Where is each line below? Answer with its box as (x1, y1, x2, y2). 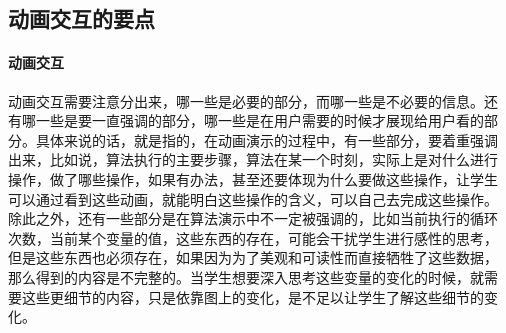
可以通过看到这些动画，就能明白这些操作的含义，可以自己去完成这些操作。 (8, 188, 498, 209)
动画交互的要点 (8, 3, 155, 34)
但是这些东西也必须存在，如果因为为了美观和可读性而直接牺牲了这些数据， (8, 247, 498, 268)
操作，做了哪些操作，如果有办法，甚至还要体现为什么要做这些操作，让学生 (8, 168, 498, 189)
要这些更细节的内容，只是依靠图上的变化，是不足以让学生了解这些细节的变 (8, 286, 498, 307)
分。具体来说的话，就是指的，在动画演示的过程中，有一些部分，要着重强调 (8, 129, 498, 150)
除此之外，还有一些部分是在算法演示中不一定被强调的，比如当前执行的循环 (8, 208, 498, 229)
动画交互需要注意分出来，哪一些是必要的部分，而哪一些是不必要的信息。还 (8, 90, 498, 111)
